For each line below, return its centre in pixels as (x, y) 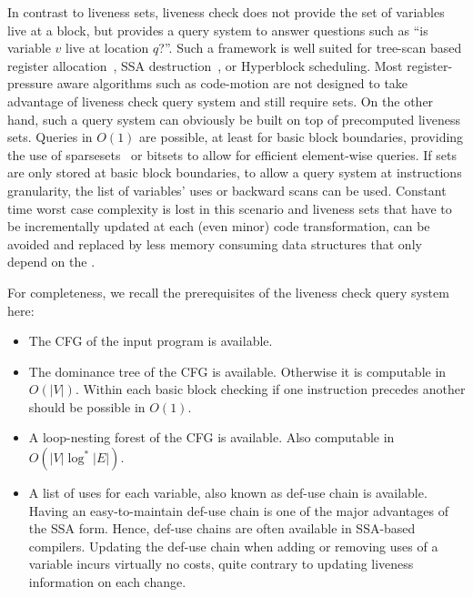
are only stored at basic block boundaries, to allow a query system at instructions (235, 172)
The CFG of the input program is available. (151, 341)
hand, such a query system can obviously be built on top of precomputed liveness (234, 119)
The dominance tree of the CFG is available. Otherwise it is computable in (237, 371)
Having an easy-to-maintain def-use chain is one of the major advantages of (238, 510)
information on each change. (107, 582)
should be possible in (87, 406)
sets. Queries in (50, 137)
